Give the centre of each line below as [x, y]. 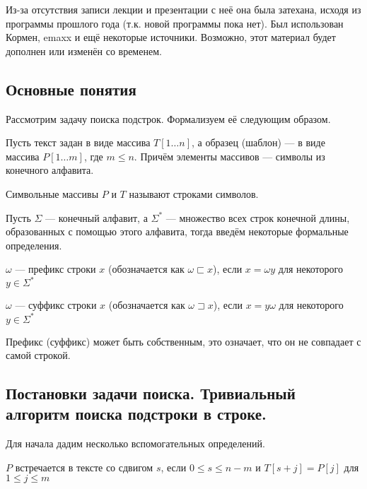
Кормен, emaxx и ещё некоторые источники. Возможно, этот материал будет [171, 37]
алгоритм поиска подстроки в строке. [136, 414]
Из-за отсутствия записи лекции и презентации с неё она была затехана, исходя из [183, 9]
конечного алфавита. [50, 170]
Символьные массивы [52, 193]
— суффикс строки [56, 305]
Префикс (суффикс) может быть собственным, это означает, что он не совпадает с [183, 341]
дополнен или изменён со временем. [84, 51]
